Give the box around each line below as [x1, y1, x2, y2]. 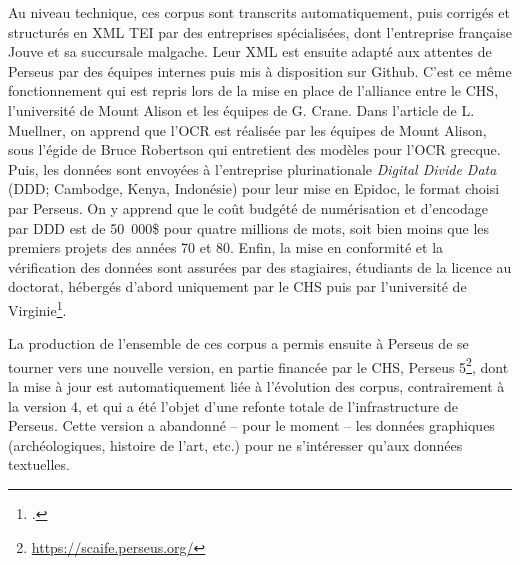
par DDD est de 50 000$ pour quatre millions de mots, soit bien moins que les [8, 217, 490, 238]
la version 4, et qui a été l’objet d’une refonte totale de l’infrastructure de [8, 395, 458, 416]
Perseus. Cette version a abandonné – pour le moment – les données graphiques [8, 415, 495, 436]
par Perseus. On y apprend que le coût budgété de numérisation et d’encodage [8, 197, 489, 218]
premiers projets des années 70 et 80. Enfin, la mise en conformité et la [8, 237, 444, 258]
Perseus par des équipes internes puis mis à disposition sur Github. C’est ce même [8, 60, 512, 81]
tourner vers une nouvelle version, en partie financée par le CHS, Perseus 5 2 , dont [8, 353, 509, 377]
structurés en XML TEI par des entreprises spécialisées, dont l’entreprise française [8, 21, 512, 42]
